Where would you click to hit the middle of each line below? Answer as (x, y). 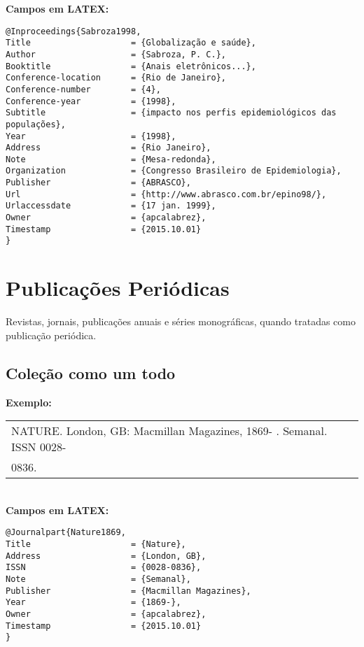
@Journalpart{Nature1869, (66, 533)
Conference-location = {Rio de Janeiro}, (116, 78)
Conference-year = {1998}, (91, 101)
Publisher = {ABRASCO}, (98, 183)
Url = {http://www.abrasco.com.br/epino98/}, (166, 194)
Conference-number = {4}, (83, 89)
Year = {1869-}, (93, 603)
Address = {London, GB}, (106, 556)
